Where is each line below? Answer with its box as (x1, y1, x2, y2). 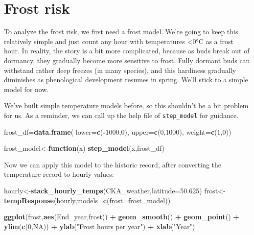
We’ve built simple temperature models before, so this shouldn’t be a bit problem (4, 100, 249, 111)
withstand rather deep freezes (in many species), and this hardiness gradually (4, 65, 236, 75)
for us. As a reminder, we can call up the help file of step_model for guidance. (4, 110, 239, 120)
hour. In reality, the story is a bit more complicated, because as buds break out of (4, 46, 250, 56)
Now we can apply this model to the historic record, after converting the (4, 159, 222, 169)
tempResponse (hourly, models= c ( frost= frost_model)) (4, 195, 171, 205)
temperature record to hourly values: (4, 169, 114, 179)
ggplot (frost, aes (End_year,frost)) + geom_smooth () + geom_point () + (4, 211, 239, 222)
